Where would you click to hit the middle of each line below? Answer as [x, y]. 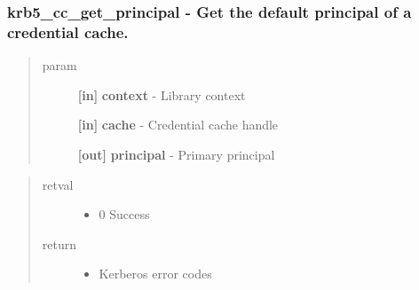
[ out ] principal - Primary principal [176, 154]
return [59, 243]
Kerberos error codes [155, 274]
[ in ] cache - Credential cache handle [178, 125]
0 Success [124, 214]
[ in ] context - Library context [162, 94]
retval [58, 184]
